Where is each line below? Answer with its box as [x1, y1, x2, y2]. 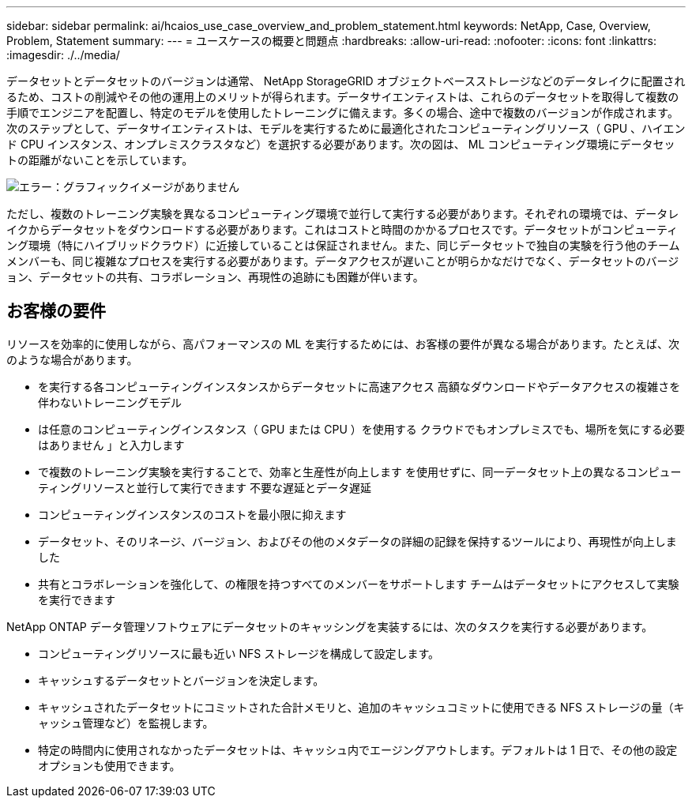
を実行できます [38, 592, 115, 607]
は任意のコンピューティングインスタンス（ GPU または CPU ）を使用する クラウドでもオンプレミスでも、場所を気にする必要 [38, 422, 685, 436]
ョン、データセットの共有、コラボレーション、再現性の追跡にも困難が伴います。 [6, 270, 424, 284]
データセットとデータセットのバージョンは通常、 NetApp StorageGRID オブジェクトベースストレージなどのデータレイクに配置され [6, 74, 686, 88]
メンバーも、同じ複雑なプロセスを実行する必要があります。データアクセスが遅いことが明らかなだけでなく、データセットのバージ [6, 254, 679, 268]
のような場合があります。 [6, 352, 138, 366]
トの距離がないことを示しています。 [6, 153, 194, 167]
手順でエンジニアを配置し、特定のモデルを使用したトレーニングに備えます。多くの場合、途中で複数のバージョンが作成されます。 [6, 106, 679, 119]
